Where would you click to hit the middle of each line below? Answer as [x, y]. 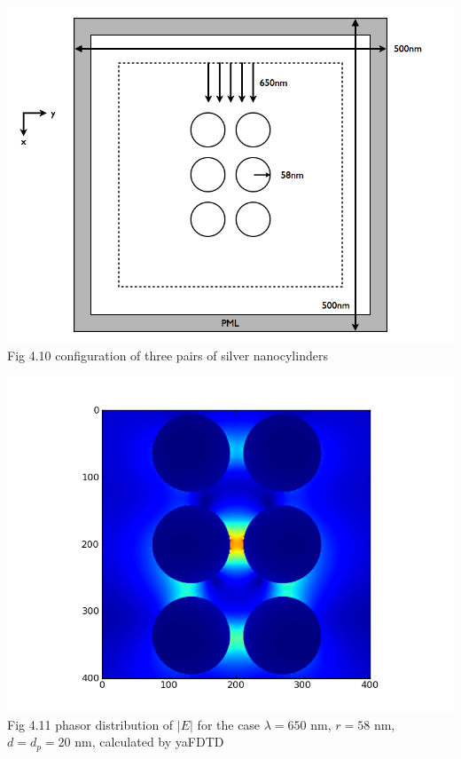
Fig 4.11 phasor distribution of [90, 724]
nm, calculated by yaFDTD [149, 742]
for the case [229, 724]
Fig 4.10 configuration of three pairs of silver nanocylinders [168, 355]
